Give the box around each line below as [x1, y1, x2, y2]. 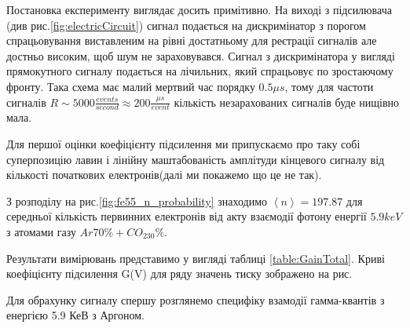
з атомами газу [6, 223, 76, 239]
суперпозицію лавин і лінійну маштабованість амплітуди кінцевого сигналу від [6, 151, 385, 167]
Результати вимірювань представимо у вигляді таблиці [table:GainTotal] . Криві [6, 250, 385, 266]
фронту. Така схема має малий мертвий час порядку [6, 78, 255, 94]
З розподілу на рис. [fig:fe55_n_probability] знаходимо [6, 192, 268, 209]
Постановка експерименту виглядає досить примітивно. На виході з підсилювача [6, 2, 392, 17]
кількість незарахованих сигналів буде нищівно [174, 93, 400, 110]
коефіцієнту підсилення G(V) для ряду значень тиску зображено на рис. [6, 265, 353, 282]
